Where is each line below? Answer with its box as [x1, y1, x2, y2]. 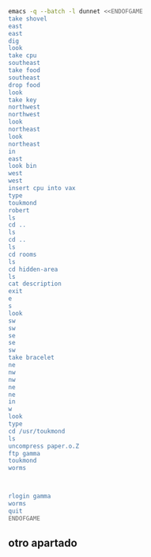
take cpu [8, 52, 37, 59]
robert [8, 206, 30, 214]
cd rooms [8, 250, 37, 258]
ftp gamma [8, 449, 41, 457]
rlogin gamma [8, 492, 51, 501]
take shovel [8, 14, 47, 23]
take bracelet [8, 353, 55, 362]
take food [8, 67, 41, 74]
